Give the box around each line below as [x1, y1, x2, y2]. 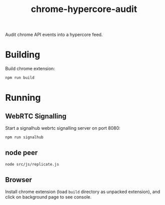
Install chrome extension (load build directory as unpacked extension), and [5, 189, 160, 195]
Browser [5, 176, 32, 184]
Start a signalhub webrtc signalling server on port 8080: [5, 125, 121, 131]
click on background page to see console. [5, 194, 91, 200]
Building [5, 49, 40, 60]
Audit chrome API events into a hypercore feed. [5, 31, 103, 38]
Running [5, 92, 41, 103]
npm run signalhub [5, 135, 43, 140]
